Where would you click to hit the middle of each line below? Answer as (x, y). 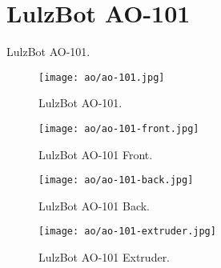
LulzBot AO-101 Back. (94, 205)
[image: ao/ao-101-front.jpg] (119, 128)
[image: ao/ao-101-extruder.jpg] (127, 232)
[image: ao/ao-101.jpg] (102, 77)
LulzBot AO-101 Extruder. (104, 257)
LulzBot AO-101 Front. (96, 154)
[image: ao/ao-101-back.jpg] (116, 180)
